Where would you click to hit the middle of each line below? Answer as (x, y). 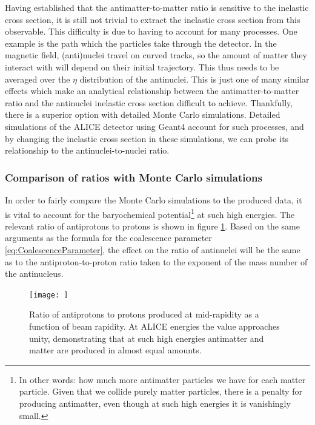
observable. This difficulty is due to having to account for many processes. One (151, 31)
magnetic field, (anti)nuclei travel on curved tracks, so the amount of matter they (156, 55)
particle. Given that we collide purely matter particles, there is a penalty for (161, 391)
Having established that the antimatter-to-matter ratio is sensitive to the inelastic (157, 7)
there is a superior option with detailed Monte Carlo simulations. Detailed (143, 114)
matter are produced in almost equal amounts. (115, 350)
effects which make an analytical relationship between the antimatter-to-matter (152, 91)
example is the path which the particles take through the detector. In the (141, 43)
